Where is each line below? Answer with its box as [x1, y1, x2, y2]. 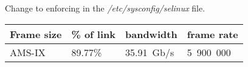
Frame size [10, 27, 62, 41]
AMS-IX [10, 45, 46, 59]
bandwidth [125, 27, 177, 41]
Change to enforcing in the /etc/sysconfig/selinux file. [5, 2, 205, 14]
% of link [71, 27, 115, 41]
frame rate [187, 27, 238, 41]
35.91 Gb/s [125, 45, 174, 59]
